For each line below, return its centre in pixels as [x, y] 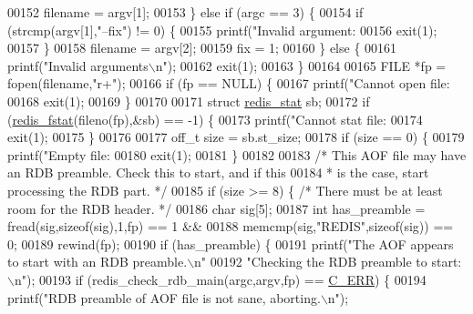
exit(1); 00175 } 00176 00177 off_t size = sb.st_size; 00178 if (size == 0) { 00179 [236, 137]
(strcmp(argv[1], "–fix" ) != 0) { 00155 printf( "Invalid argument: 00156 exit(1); [222, 30]
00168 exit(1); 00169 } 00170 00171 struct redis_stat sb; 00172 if [189, 101]
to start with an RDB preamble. [98, 262]
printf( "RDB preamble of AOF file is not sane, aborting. [164, 297]
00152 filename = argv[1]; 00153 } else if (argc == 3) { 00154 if [185, 12]
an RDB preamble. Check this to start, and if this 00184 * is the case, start [218, 172]
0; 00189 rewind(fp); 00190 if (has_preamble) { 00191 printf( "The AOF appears [231, 243]
